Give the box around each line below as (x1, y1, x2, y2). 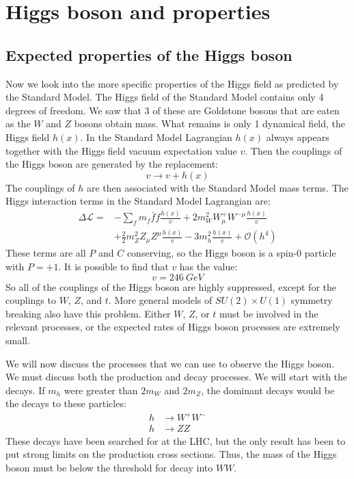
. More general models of (108, 293, 213, 307)
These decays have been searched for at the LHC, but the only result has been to (5, 433, 346, 448)
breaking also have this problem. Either (5, 306, 171, 320)
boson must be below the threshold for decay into (5, 460, 213, 474)
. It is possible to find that (58, 259, 169, 273)
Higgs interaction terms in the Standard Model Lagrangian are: (5, 194, 271, 208)
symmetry (290, 293, 333, 307)
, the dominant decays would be (201, 383, 335, 397)
